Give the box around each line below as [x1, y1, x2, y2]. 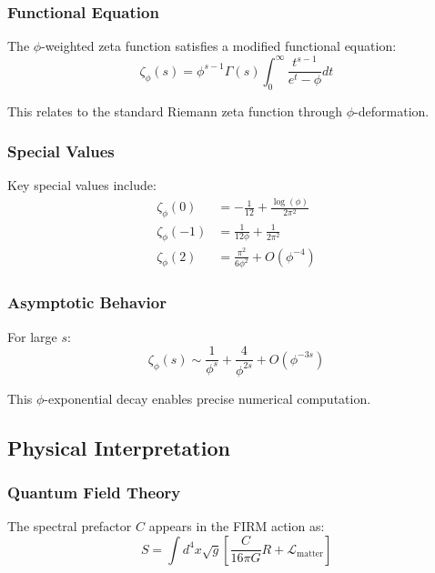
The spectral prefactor [7, 517, 132, 536]
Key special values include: [7, 176, 157, 195]
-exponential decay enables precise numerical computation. [44, 388, 371, 407]
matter [297, 549, 323, 559]
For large [7, 327, 57, 346]
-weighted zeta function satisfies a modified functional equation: [41, 36, 397, 55]
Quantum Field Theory [7, 480, 181, 503]
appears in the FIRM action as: [148, 517, 325, 536]
